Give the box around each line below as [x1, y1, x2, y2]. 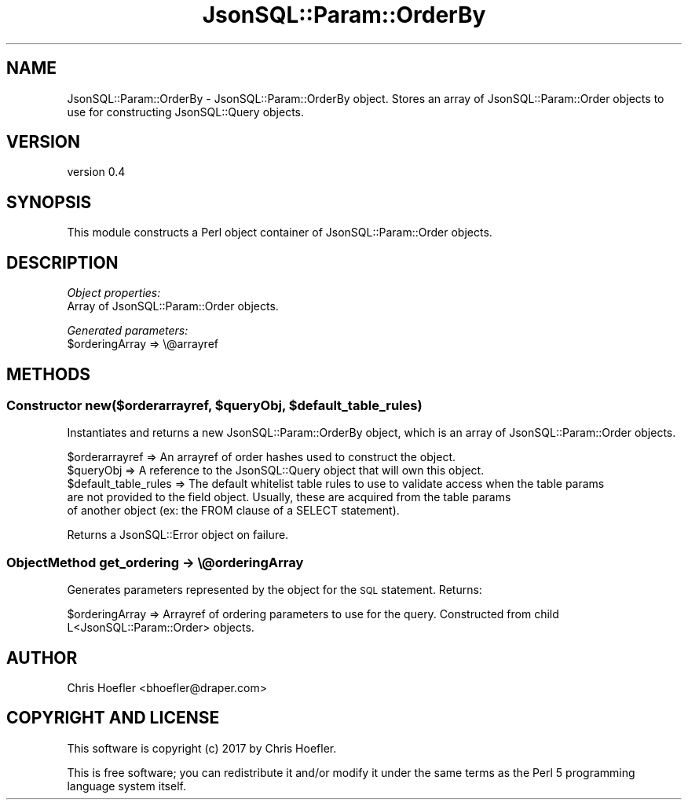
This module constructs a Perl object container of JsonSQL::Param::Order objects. [67, 225, 492, 240]
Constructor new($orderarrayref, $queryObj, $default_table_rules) [6, 397, 423, 413]
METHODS [6, 364, 91, 384]
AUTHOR [6, 647, 78, 668]
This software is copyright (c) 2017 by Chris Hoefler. [67, 741, 337, 755]
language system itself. [67, 779, 186, 793]
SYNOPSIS [6, 192, 92, 212]
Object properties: [67, 286, 161, 300]
